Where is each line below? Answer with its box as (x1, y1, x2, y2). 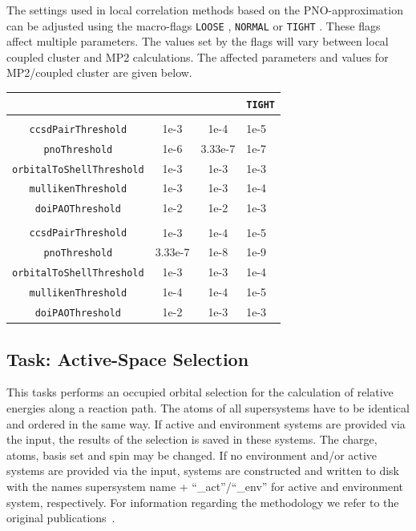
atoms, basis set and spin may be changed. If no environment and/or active (6, 446, 378, 463)
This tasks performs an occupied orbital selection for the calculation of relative (6, 384, 394, 400)
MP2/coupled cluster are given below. (6, 64, 192, 81)
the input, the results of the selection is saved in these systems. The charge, (6, 431, 378, 448)
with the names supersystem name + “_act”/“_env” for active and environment (6, 478, 404, 495)
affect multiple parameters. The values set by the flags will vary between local (6, 33, 389, 50)
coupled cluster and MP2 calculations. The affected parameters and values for (6, 48, 389, 65)
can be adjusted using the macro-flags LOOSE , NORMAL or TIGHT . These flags (6, 17, 381, 34)
